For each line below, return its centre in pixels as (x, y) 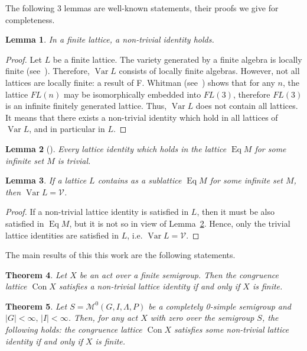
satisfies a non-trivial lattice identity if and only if (149, 286)
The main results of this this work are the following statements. (120, 255)
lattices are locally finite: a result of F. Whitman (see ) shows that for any (140, 82)
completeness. (30, 19)
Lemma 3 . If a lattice (46, 180)
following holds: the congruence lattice (74, 329)
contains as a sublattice (140, 180)
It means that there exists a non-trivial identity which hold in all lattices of (142, 117)
